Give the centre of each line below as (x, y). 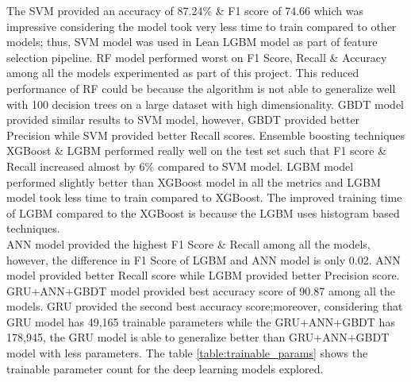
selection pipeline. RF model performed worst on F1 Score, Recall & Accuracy (197, 57)
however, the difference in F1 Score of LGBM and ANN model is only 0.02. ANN (204, 259)
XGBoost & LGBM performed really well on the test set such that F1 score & (197, 150)
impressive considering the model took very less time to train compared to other (202, 26)
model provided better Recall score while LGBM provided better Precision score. (203, 275)
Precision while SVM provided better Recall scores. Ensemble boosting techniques (206, 135)
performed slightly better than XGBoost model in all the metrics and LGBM (194, 181)
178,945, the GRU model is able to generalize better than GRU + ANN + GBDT (198, 337)
